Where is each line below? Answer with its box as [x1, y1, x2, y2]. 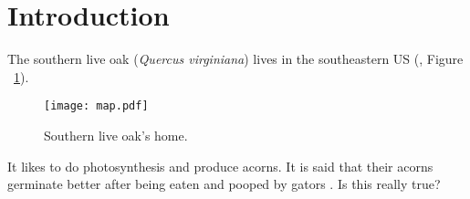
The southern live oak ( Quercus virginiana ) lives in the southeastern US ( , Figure [7, 49, 464, 68]
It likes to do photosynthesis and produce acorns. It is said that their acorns [7, 156, 433, 175]
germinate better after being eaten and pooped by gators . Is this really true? [7, 174, 441, 194]
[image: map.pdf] [44, 99, 149, 113]
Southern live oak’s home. [44, 125, 188, 144]
